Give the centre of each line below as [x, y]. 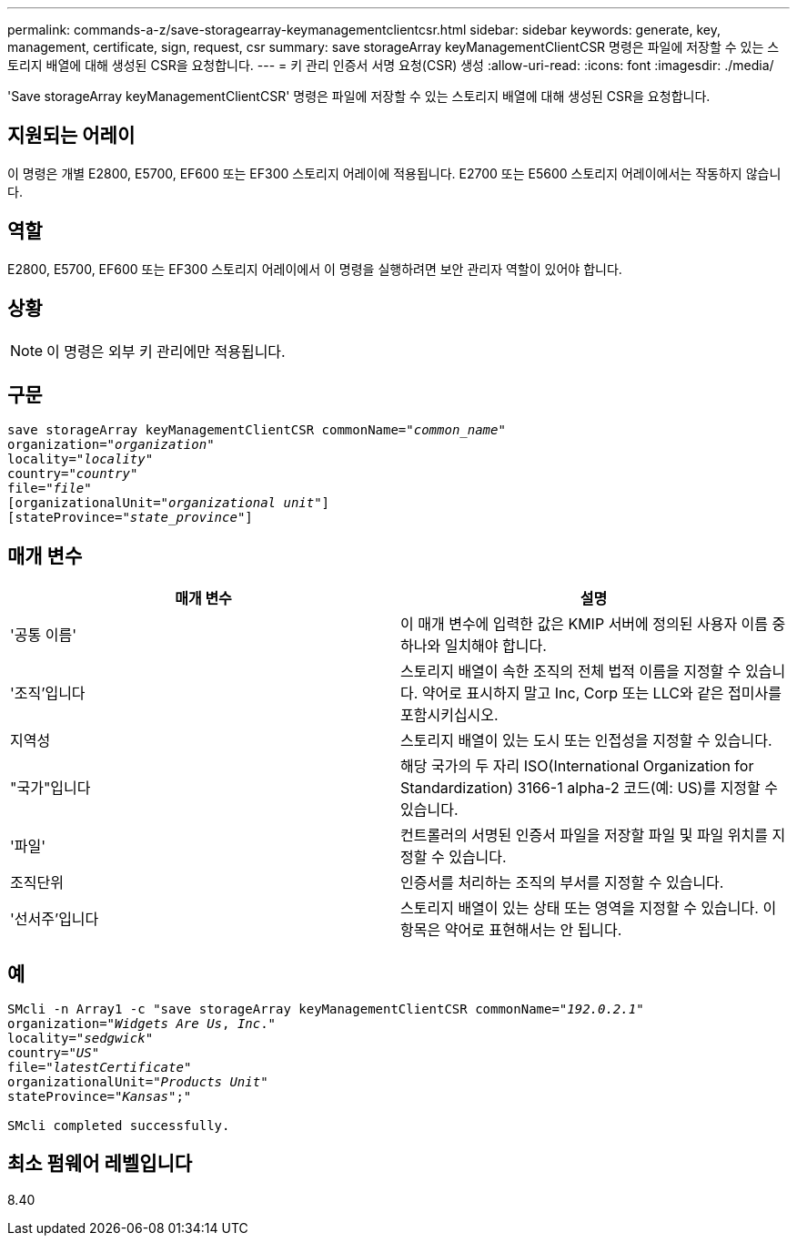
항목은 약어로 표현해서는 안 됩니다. [511, 930]
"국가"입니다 [50, 788]
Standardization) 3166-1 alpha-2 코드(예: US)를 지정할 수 [590, 788]
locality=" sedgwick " [81, 1039]
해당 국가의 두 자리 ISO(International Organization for [577, 766]
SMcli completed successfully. [119, 1126]
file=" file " [50, 489]
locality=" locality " [81, 459]
